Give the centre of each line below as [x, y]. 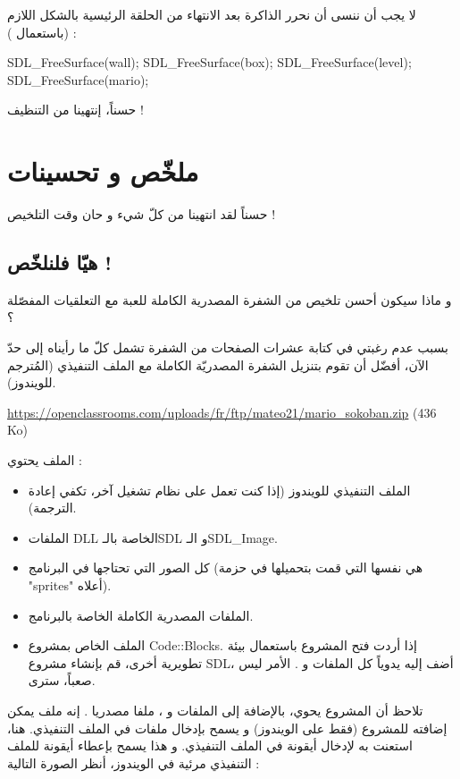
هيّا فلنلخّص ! [59, 262]
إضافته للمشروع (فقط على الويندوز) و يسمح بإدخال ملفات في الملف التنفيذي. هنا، [227, 728]
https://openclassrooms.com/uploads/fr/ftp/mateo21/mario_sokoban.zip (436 [222, 412]
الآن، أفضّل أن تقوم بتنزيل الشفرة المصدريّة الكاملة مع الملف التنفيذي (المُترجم [218, 364]
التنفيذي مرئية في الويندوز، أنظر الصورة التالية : [134, 762]
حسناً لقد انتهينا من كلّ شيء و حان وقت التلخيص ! [142, 214]
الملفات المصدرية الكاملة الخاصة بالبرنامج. [141, 615]
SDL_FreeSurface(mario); [78, 79]
